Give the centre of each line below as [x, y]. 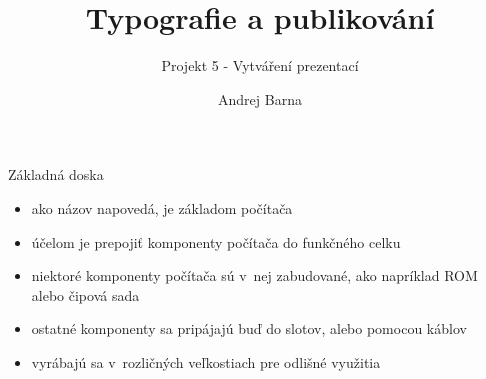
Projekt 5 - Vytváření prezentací [260, 65]
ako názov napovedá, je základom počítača [162, 207]
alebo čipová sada [85, 294]
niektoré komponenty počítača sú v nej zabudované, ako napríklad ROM [254, 275]
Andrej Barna [260, 98]
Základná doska [56, 174]
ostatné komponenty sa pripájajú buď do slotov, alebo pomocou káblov [249, 328]
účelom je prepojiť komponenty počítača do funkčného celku [216, 241]
